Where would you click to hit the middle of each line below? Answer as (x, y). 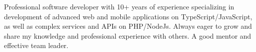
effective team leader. (36, 45)
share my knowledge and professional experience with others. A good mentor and (128, 35)
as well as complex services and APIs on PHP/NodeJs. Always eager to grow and (128, 26)
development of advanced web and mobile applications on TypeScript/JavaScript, (128, 16)
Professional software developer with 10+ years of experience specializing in (119, 6)
